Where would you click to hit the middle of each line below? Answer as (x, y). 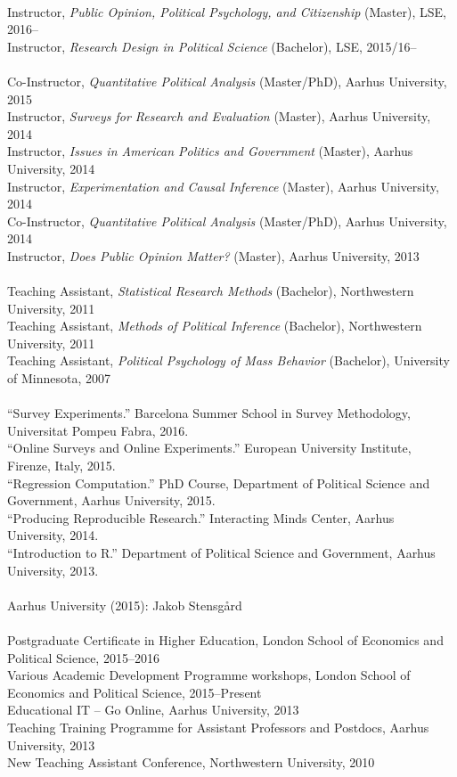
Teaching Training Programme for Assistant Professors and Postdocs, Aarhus (218, 727)
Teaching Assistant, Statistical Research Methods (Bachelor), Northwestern (211, 291)
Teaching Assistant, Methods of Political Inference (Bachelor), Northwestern (215, 326)
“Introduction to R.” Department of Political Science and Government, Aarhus (221, 552)
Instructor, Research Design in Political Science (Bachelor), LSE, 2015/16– (212, 46)
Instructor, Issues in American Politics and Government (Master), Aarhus (210, 151)
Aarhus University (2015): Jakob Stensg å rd (125, 605)
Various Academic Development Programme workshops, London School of (209, 675)
